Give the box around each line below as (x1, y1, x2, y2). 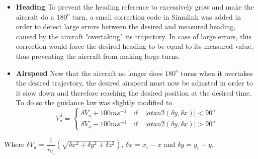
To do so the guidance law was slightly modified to (16, 97, 173, 108)
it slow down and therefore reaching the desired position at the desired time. (16, 87, 252, 98)
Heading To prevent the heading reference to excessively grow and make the (16, 2, 254, 12)
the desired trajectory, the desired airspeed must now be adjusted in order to (16, 77, 253, 88)
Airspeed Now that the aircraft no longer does (16, 67, 163, 78)
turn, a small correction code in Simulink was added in (72, 11, 241, 22)
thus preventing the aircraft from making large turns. (16, 50, 180, 61)
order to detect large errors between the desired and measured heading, (16, 21, 236, 32)
